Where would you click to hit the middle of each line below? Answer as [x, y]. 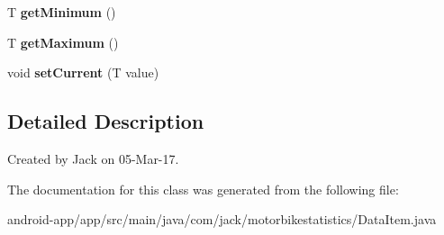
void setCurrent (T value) [83, 72]
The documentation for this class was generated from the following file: [203, 189]
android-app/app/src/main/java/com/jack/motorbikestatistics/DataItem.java [222, 219]
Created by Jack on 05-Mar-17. [93, 158]
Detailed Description [106, 121]
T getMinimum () [62, 12]
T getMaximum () [63, 42]
